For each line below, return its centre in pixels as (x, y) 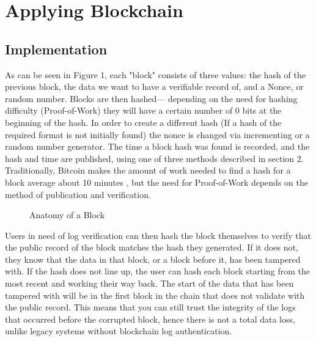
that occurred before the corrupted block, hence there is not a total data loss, (150, 319)
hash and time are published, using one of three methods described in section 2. (154, 158)
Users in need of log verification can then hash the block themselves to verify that (158, 235)
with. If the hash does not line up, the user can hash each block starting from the (158, 271)
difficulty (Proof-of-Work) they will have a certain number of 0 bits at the (143, 110)
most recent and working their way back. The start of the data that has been (149, 283)
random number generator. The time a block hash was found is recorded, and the (157, 146)
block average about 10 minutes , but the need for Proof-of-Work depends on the (156, 182)
